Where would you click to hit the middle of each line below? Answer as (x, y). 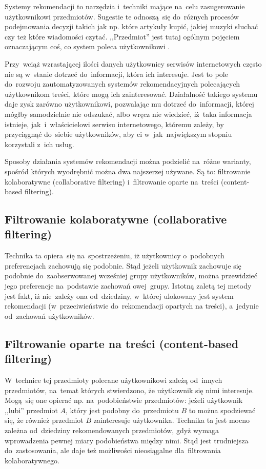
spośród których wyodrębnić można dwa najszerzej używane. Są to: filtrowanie (128, 171)
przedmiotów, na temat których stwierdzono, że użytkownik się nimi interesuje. (129, 390)
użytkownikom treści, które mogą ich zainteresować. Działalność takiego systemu (131, 94)
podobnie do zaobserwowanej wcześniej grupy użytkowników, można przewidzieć (131, 276)
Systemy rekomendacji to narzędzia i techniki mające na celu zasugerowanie (125, 6)
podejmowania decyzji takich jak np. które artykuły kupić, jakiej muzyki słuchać (131, 26)
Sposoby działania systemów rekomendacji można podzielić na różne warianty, (128, 161)
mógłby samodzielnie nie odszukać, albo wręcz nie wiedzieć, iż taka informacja (128, 114)
